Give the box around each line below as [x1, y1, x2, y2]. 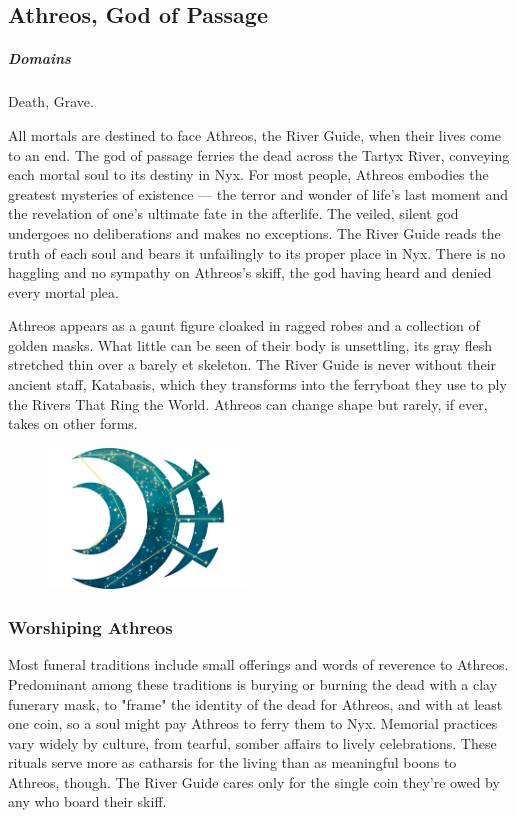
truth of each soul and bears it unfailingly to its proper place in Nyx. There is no [8, 242, 506, 263]
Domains [8, 48, 71, 69]
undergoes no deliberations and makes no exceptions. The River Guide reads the [8, 222, 501, 243]
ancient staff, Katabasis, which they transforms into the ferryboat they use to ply [8, 374, 507, 395]
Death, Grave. [8, 91, 94, 112]
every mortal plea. [8, 281, 119, 302]
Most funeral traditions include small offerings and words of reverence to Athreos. [8, 654, 509, 675]
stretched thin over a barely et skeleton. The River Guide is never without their [8, 354, 497, 375]
